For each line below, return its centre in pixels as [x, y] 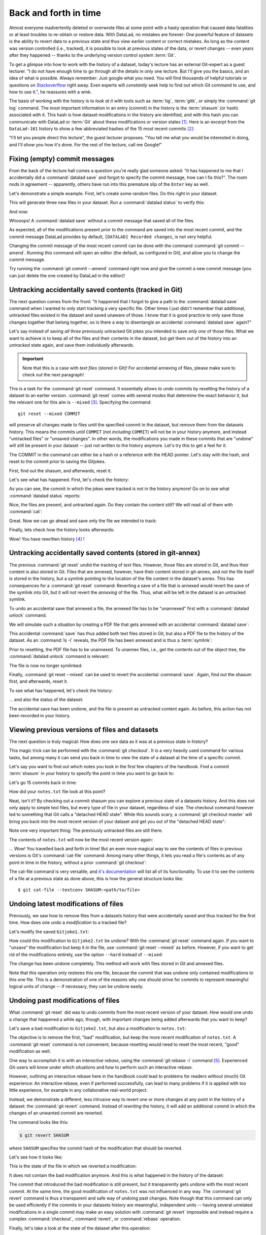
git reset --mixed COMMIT [49, 413]
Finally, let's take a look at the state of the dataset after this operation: [80, 1228]
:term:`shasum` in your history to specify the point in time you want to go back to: [92, 774]
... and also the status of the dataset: [46, 700]
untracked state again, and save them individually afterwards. [72, 345]
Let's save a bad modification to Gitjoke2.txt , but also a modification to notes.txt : [98, 1028]
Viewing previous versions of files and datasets [84, 729]
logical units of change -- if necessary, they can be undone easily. [76, 987]
